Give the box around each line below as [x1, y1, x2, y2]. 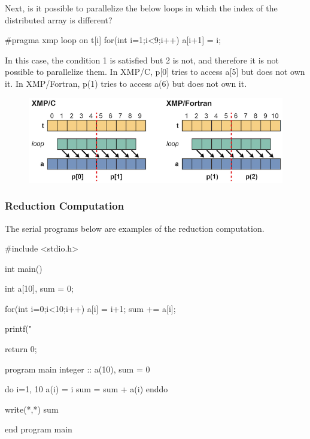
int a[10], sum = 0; [5, 282, 74, 295]
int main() [5, 262, 42, 274]
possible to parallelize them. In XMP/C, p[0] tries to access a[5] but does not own [5, 65, 305, 78]
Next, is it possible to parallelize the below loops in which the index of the [5, 2, 278, 14]
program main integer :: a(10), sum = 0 [5, 362, 150, 375]
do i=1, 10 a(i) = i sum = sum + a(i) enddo [5, 383, 168, 395]
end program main [5, 423, 72, 435]
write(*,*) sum [5, 402, 59, 415]
